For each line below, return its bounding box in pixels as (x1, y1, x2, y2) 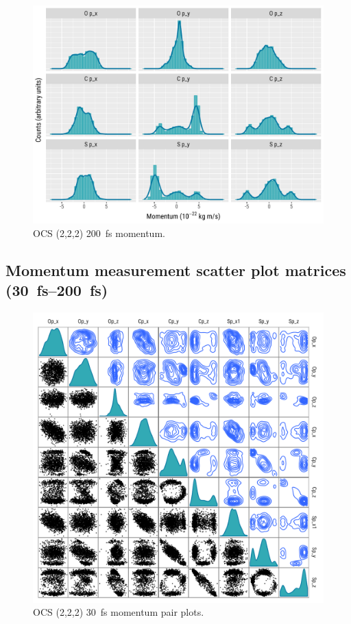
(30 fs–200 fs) (5, 279, 108, 300)
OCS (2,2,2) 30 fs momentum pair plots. (33, 605, 204, 619)
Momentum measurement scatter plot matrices (5, 259, 346, 280)
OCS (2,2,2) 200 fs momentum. (33, 225, 165, 240)
